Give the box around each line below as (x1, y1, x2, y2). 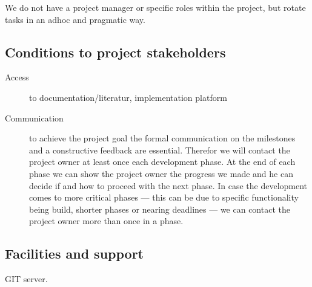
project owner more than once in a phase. (29, 214, 184, 227)
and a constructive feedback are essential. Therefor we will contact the (29, 143, 290, 156)
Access (5, 71, 29, 83)
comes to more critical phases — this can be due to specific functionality (29, 191, 299, 204)
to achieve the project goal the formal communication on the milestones (29, 132, 296, 144)
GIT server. (5, 272, 48, 285)
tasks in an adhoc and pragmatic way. (5, 13, 145, 25)
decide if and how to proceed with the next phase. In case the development (29, 179, 308, 192)
